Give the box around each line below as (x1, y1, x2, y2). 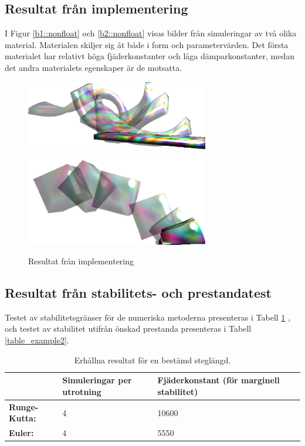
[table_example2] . (5, 334, 69, 346)
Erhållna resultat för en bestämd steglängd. (74, 353, 231, 366)
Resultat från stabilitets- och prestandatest (5, 284, 272, 302)
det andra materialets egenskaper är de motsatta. (5, 61, 182, 73)
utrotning (62, 385, 101, 397)
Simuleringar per (62, 374, 132, 386)
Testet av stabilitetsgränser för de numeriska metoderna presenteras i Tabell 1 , (5, 311, 290, 323)
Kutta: (9, 412, 36, 424)
